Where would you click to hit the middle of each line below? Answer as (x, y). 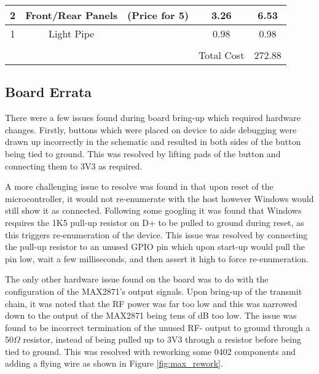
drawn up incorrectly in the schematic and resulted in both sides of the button (153, 142)
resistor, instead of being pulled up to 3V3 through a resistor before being (162, 339)
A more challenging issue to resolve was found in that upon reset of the (139, 186)
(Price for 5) (158, 15)
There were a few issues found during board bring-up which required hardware (153, 118)
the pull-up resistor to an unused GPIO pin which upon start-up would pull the (155, 247)
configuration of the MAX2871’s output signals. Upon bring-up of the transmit (154, 291)
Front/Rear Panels (72, 15)
